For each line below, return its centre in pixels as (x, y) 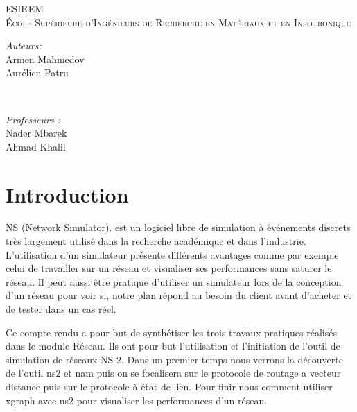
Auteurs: (24, 45)
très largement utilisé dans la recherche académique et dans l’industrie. (156, 241)
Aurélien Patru (37, 72)
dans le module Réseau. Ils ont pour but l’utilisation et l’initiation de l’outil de (173, 346)
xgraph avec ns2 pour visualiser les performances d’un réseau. (137, 400)
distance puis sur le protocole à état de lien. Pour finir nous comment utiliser (169, 386)
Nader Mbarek (36, 133)
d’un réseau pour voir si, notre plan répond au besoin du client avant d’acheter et (179, 295)
